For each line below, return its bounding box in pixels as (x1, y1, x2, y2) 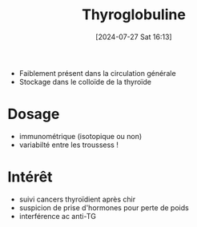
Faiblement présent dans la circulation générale (18, 68, 177, 78)
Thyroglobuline (82, 6, 186, 24)
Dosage (7, 106, 60, 123)
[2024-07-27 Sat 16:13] (94, 32, 173, 42)
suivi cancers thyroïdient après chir (18, 194, 136, 204)
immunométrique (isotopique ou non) (18, 131, 143, 141)
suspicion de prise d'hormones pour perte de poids (18, 202, 189, 213)
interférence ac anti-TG (18, 211, 97, 221)
